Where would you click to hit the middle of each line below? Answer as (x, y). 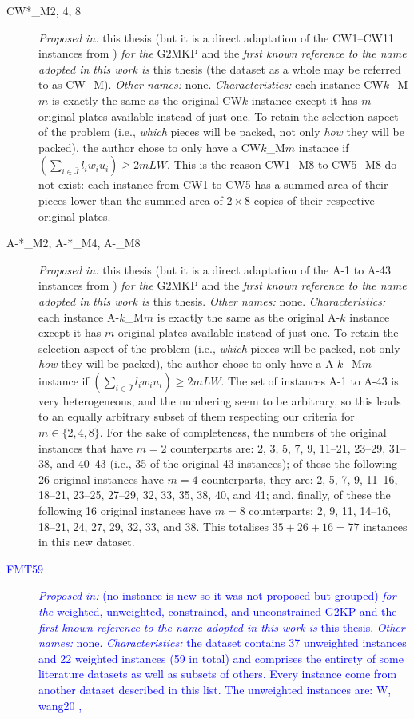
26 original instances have (101, 479)
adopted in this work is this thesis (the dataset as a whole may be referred (220, 68)
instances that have (86, 447)
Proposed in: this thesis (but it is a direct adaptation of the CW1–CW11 (216, 37)
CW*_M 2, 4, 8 (44, 10)
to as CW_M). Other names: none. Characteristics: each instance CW (211, 84)
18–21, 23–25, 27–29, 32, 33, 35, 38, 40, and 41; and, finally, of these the (215, 495)
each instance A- (79, 316)
